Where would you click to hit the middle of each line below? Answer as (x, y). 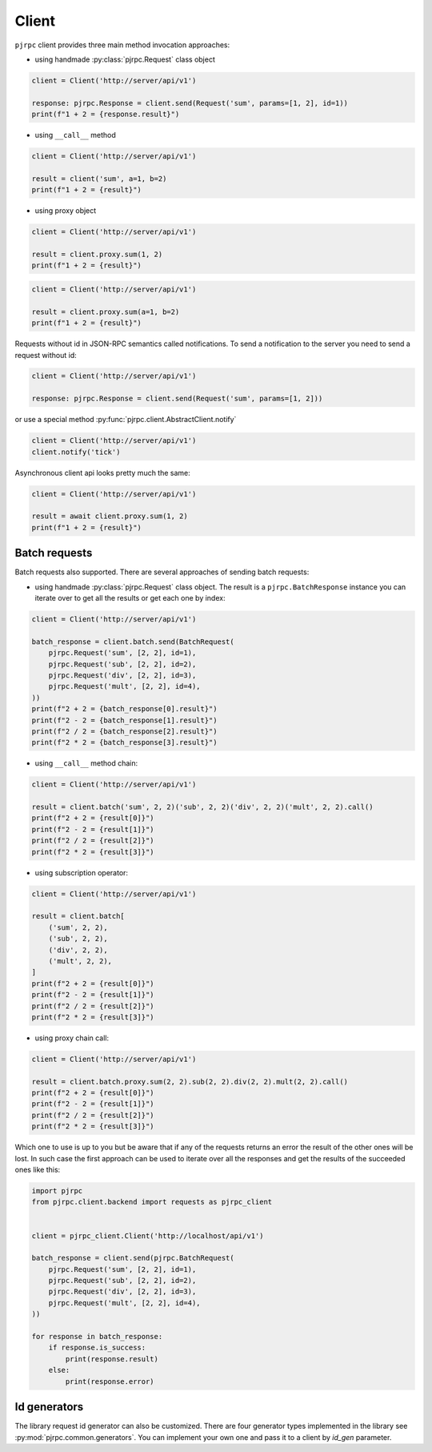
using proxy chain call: (72, 1038)
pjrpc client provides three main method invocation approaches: (122, 45)
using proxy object (66, 211)
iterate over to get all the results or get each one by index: (130, 598)
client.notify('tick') (76, 452)
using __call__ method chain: (86, 763)
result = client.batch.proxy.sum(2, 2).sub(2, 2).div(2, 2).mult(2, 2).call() (190, 1082)
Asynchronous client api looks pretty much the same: (103, 473)
